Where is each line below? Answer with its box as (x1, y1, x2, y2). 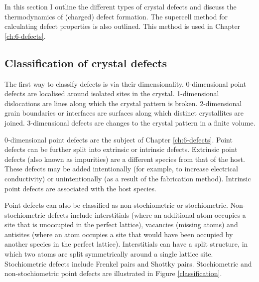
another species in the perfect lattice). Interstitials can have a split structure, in (4, 239, 248, 249)
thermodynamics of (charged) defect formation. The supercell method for (4, 11, 228, 21)
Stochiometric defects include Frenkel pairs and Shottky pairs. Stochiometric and (4, 258, 252, 269)
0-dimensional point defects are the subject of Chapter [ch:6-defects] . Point (4, 134, 233, 144)
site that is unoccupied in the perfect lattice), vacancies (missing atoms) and (4, 219, 238, 230)
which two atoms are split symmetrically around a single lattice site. (4, 249, 213, 259)
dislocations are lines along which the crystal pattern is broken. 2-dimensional (4, 98, 242, 108)
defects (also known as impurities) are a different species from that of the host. (4, 153, 245, 164)
